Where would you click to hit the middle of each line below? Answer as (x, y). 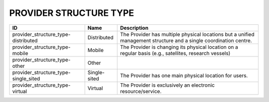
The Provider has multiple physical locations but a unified (187, 34)
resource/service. (141, 91)
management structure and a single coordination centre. (186, 41)
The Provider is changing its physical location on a (179, 47)
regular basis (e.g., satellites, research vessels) (175, 53)
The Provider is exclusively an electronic (167, 85)
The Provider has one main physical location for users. (184, 75)
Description (134, 28)
